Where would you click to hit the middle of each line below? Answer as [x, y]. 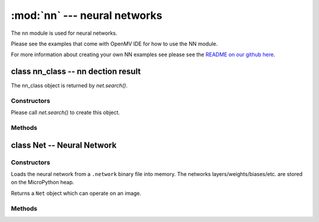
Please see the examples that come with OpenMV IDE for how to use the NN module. [114, 44]
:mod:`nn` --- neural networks [87, 15]
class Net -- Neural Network [64, 145]
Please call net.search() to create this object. [66, 113]
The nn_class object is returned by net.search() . [69, 86]
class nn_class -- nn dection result [76, 72]
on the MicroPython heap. [43, 182]
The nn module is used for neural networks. [64, 33]
